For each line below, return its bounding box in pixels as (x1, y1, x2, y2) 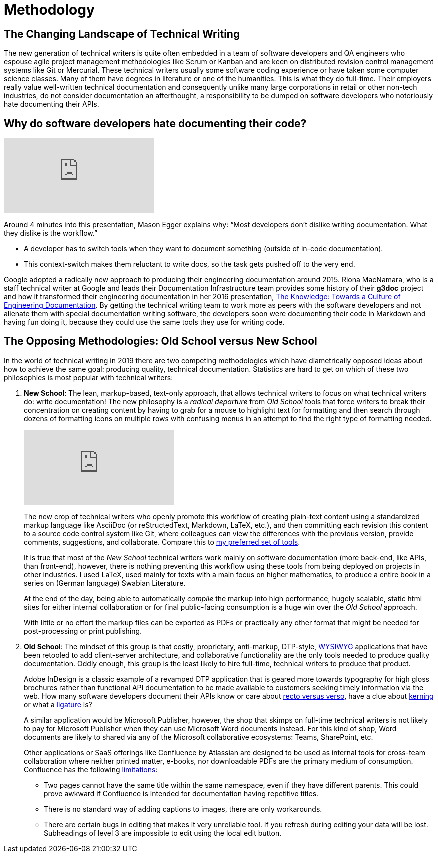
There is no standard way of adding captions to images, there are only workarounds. (44, 804, 322, 813)
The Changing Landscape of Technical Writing (4, 27, 240, 40)
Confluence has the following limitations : (24, 765, 158, 774)
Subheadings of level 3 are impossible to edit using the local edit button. (44, 828, 282, 837)
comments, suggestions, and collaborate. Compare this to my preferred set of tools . (24, 537, 300, 546)
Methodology (4, 1, 95, 18)
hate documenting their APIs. (4, 100, 99, 109)
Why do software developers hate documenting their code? (4, 117, 307, 130)
